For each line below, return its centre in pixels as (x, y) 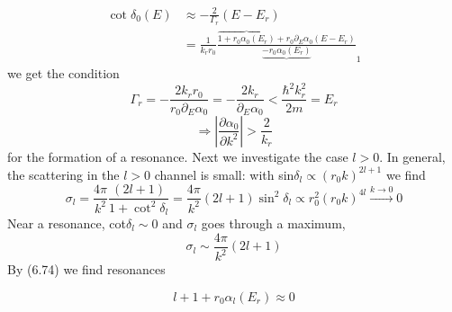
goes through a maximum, (273, 223)
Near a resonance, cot (67, 223)
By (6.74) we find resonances (86, 269)
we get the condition (63, 73)
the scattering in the (63, 174)
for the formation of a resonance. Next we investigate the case (178, 156)
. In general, (412, 156)
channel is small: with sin (224, 174)
